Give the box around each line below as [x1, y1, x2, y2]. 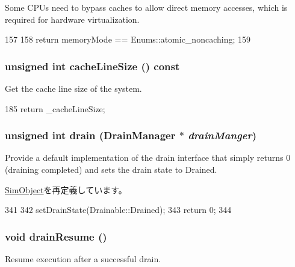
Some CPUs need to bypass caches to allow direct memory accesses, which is [5, 1, 288, 13]
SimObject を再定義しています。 [5, 183, 127, 196]
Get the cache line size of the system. [5, 82, 142, 94]
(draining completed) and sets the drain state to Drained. [5, 163, 217, 175]
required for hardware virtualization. [5, 13, 140, 25]
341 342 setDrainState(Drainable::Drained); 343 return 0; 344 [5, 203, 232, 216]
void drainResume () [5, 229, 107, 244]
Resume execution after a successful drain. [5, 253, 161, 265]
